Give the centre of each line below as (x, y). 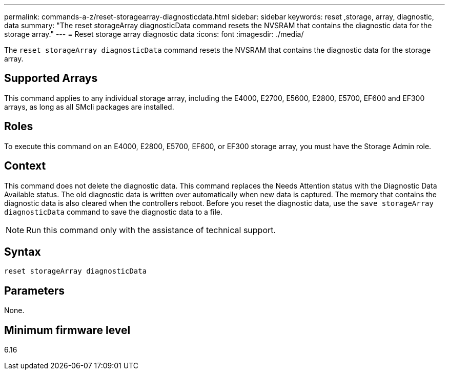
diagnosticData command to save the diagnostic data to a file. (113, 212)
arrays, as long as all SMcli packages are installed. (89, 107)
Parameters (34, 290)
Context (25, 166)
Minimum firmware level (67, 330)
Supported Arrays (51, 78)
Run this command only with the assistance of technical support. (151, 230)
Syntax (23, 252)
